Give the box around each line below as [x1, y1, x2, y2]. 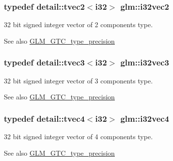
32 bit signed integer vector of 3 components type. [4, 75, 153, 85]
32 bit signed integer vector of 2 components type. [4, 19, 153, 30]
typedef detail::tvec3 [4, 56, 85, 68]
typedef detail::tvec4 [4, 112, 85, 124]
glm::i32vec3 [120, 56, 170, 68]
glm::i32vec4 [120, 112, 170, 124]
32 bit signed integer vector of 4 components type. [4, 131, 153, 142]
